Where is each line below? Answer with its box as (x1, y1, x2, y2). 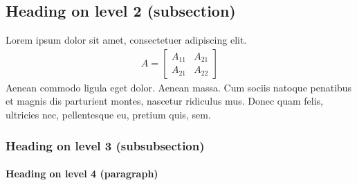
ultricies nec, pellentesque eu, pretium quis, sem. (6, 107, 211, 122)
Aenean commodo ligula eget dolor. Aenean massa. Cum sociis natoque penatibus (6, 80, 352, 94)
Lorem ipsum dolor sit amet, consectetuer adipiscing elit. (6, 33, 247, 47)
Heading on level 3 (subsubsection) (6, 136, 205, 154)
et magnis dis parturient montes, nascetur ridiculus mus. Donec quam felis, (6, 94, 323, 108)
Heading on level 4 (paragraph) (6, 166, 158, 181)
